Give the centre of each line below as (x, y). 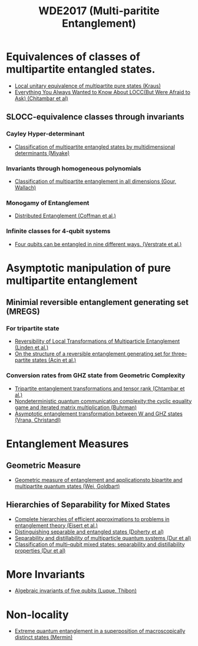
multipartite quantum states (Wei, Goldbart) (67, 486)
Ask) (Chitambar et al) (42, 98)
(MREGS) (23, 312)
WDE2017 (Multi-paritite (99, 11)
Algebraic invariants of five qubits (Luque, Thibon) (76, 591)
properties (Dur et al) (40, 550)
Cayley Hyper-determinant (45, 134)
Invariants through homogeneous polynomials (74, 168)
